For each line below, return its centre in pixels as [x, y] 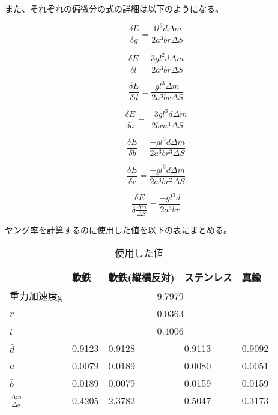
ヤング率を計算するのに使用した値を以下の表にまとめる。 [118, 229]
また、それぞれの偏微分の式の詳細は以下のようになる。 [114, 8]
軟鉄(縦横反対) [141, 278]
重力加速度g [36, 296]
